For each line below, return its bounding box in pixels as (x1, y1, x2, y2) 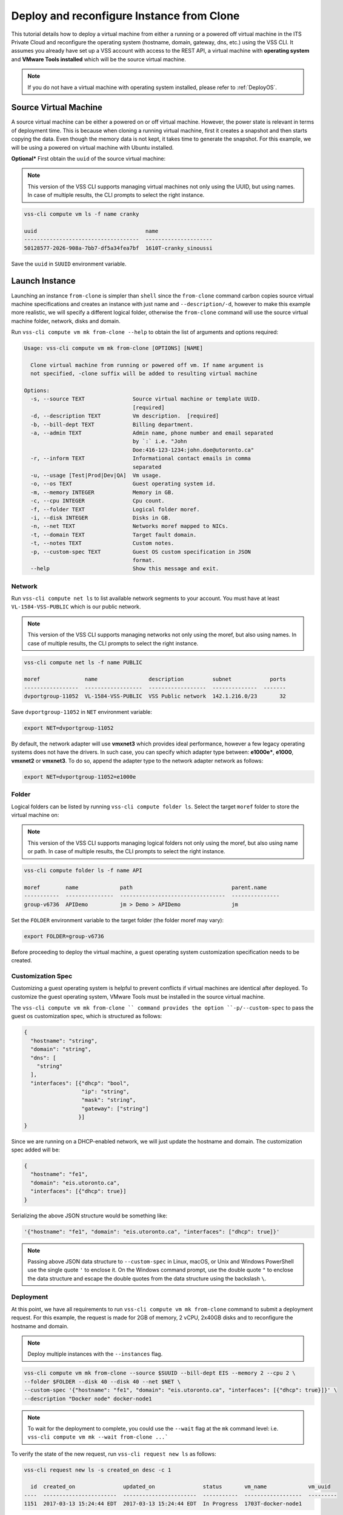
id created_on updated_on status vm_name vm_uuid (30, 1483, 331, 1490)
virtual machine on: (11, 811, 59, 818)
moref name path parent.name (24, 884, 267, 891)
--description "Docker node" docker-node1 (24, 1395, 152, 1402)
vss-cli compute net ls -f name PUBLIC (24, 659, 142, 666)
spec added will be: (11, 1146, 61, 1153)
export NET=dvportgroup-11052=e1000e (24, 773, 136, 780)
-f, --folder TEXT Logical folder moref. (30, 506, 200, 513)
